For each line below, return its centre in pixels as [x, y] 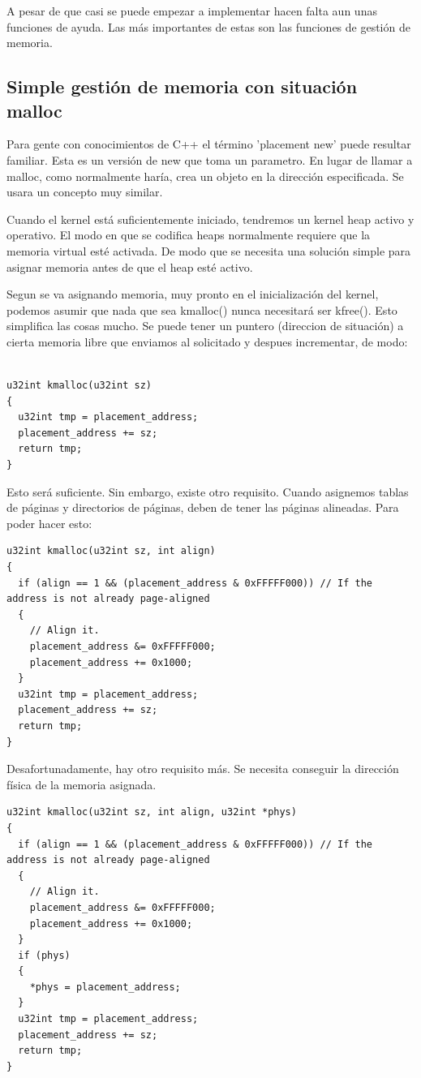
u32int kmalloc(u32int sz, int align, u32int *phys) [152, 812]
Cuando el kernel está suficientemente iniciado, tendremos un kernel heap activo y [210, 219]
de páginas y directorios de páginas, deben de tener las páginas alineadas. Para [203, 507]
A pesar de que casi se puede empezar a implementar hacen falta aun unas [192, 11]
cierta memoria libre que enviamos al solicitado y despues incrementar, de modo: [207, 341]
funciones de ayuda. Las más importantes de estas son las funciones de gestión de [208, 26]
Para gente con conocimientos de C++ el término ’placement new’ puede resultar [209, 144]
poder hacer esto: [49, 523]
